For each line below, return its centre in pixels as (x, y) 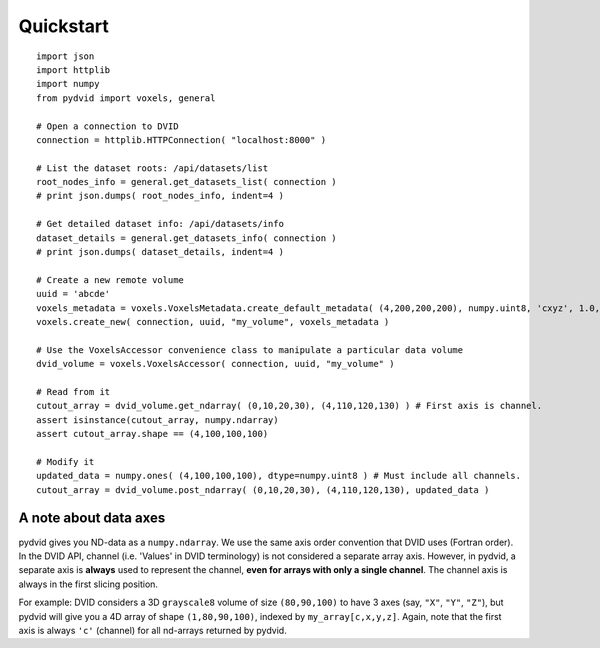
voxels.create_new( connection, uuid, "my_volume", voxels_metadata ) (213, 321)
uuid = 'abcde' (73, 294)
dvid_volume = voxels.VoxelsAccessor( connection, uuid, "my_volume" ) (215, 364)
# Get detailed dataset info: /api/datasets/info (160, 224)
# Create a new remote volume (110, 279)
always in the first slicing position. (88, 584)
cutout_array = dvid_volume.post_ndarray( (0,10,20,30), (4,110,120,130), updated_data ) (263, 489)
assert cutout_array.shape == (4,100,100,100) (152, 434)
